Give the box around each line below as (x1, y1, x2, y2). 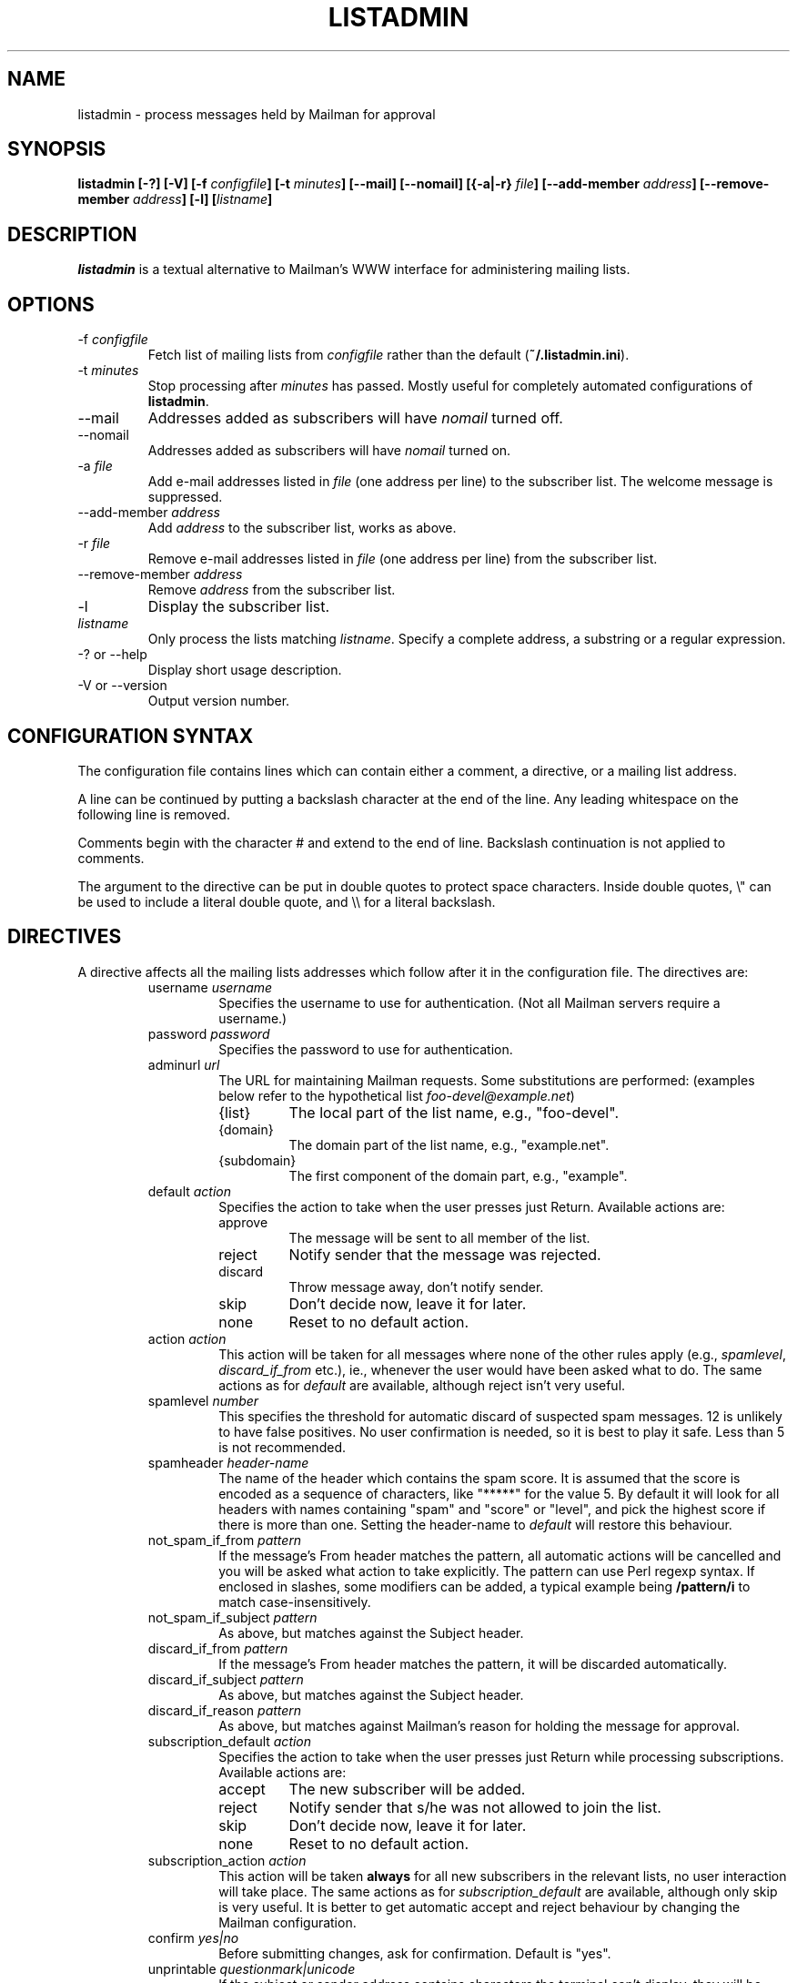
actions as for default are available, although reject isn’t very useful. (218, 1377, 626, 1393)
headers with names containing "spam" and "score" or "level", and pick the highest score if (218, 1500, 766, 1517)
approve (218, 1214, 268, 1230)
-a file (77, 458, 113, 474)
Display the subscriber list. (147, 597, 330, 616)
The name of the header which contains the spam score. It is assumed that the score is (218, 1469, 741, 1486)
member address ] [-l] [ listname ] (77, 191, 273, 208)
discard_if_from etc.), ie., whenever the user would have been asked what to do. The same (218, 1361, 762, 1378)
